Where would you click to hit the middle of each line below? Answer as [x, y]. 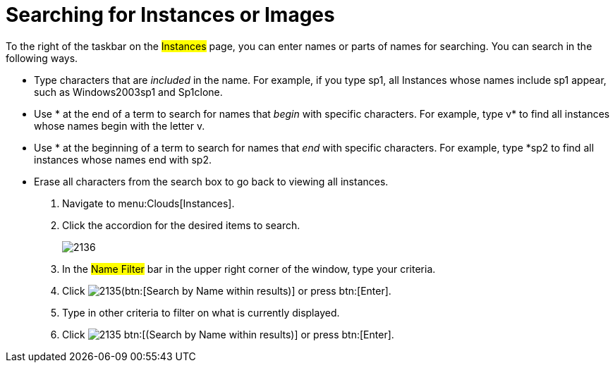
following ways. [42, 58]
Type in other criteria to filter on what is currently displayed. [201, 312]
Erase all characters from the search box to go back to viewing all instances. [211, 181]
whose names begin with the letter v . [120, 125]
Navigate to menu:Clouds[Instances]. [148, 203]
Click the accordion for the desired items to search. [181, 225]
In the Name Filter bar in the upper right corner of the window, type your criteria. [249, 269]
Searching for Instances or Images [170, 15]
